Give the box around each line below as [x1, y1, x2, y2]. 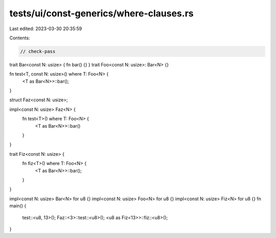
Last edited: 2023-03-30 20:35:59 [9, 26, 82, 32]
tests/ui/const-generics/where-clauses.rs [9, 8, 194, 19]
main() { [9, 203, 27, 209]
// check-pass [20, 49, 56, 54]
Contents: [9, 35, 30, 41]
